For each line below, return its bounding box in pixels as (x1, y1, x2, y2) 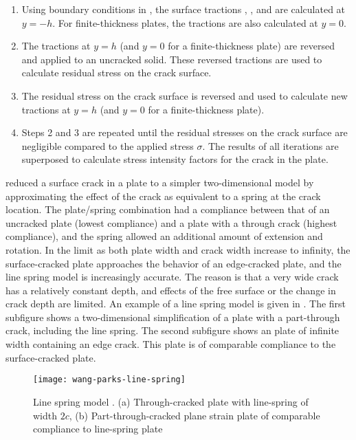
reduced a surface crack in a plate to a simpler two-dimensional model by (5, 175, 314, 189)
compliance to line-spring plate (33, 421, 163, 436)
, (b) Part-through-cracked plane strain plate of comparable (69, 408, 320, 422)
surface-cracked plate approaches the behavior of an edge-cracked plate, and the (5, 256, 342, 270)
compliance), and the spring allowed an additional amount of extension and (5, 229, 323, 243)
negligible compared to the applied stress (21, 138, 194, 153)
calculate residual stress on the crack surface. (21, 65, 212, 80)
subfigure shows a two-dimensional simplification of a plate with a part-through (5, 309, 340, 324)
